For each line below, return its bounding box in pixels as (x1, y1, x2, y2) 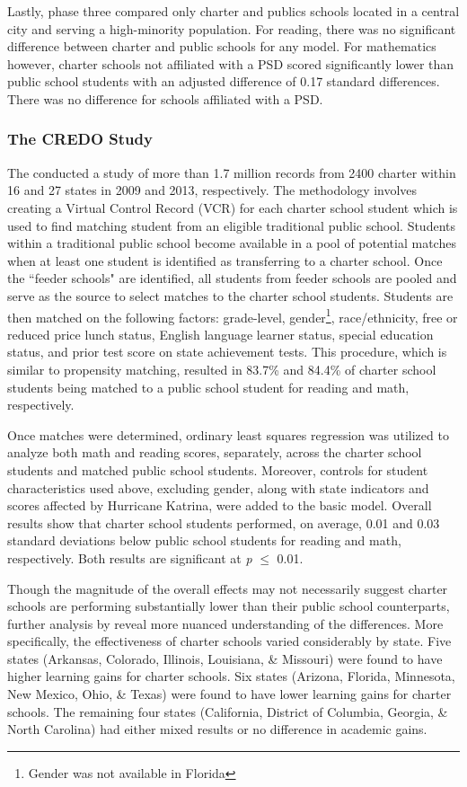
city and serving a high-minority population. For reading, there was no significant (7, 19, 456, 38)
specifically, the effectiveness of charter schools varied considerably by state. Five (7, 632, 452, 650)
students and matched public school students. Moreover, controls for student (7, 460, 428, 479)
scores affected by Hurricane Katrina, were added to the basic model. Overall (7, 496, 432, 515)
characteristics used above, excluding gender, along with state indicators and (7, 478, 429, 497)
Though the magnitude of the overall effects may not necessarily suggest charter (7, 579, 448, 597)
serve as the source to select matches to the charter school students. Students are (7, 286, 454, 305)
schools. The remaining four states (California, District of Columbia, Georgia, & (7, 702, 448, 721)
